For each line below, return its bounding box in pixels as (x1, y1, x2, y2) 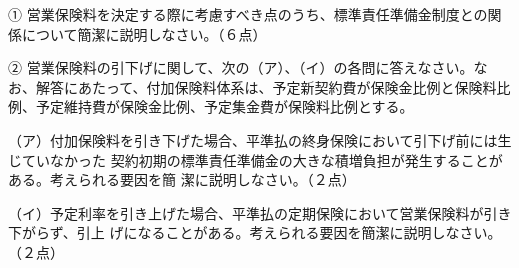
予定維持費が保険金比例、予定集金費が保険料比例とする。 (35, 96, 414, 117)
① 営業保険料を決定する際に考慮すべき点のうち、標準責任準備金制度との (8, 4, 488, 24)
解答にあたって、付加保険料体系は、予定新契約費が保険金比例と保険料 (35, 76, 497, 97)
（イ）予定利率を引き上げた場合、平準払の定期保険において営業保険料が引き (8, 202, 512, 223)
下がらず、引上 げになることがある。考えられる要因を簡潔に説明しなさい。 (8, 222, 502, 243)
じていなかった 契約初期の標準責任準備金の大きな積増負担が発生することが (8, 149, 503, 170)
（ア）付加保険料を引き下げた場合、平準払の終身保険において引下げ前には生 (8, 129, 512, 150)
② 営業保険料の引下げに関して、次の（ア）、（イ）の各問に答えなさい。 (8, 57, 474, 78)
